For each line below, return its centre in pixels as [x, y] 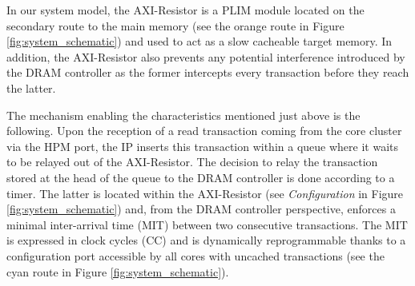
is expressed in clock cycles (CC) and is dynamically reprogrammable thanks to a [206, 240]
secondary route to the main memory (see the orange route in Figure [175, 25]
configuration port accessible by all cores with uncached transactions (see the [195, 255]
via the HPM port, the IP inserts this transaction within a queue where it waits [202, 146]
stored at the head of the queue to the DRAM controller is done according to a [201, 177]
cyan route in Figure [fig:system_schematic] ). [118, 271]
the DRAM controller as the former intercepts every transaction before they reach [208, 72]
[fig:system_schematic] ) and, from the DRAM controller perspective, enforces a [201, 209]
